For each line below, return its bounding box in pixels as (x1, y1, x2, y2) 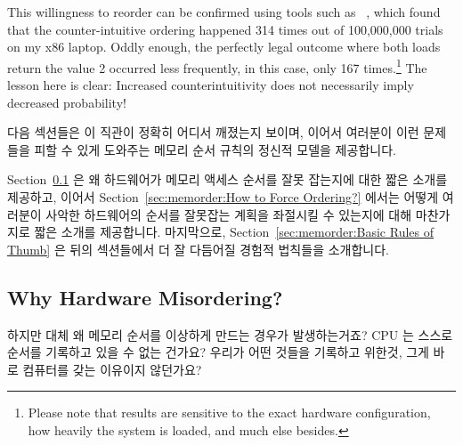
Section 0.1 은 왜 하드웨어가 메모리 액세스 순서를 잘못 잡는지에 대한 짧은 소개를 (7, 170, 448, 189)
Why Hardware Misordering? (7, 283, 283, 311)
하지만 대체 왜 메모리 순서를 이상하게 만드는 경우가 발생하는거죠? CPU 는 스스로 (7, 325, 453, 344)
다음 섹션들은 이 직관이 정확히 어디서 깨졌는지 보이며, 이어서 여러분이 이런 (7, 123, 419, 142)
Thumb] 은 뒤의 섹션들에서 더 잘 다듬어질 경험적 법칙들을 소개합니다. (7, 239, 389, 258)
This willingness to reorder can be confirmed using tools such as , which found (7, 3, 441, 20)
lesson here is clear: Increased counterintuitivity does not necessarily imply (7, 76, 414, 94)
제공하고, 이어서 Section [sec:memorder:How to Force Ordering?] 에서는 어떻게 (7, 188, 439, 206)
